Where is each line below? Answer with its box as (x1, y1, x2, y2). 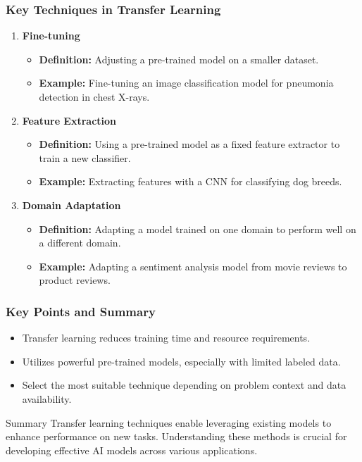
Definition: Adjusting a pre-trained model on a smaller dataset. (39, 51, 319, 66)
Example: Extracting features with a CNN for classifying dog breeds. (39, 174, 342, 189)
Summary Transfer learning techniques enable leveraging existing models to (6, 415, 332, 430)
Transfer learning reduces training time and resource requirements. (22, 330, 311, 345)
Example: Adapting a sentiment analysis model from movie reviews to (39, 258, 347, 273)
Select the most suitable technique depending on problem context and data (22, 377, 347, 392)
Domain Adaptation (22, 197, 121, 212)
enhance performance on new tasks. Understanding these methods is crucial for (6, 429, 347, 444)
